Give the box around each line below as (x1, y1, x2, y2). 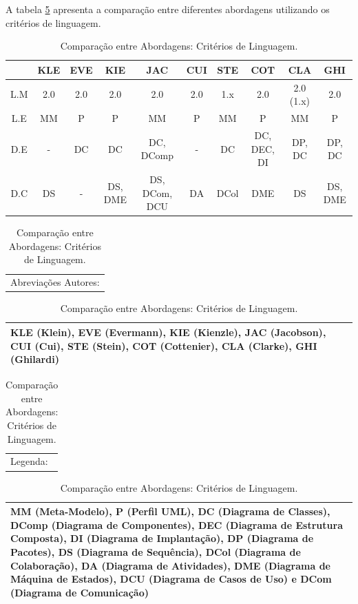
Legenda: (10, 454, 48, 468)
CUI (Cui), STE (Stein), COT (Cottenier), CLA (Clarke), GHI (10, 338, 317, 353)
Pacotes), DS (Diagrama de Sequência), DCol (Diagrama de (10, 544, 301, 559)
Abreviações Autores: (10, 275, 100, 289)
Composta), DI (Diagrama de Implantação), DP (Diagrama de (10, 531, 314, 545)
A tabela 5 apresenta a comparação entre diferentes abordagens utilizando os (6, 2, 330, 16)
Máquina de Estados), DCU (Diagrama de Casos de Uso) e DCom (10, 572, 332, 586)
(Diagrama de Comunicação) (10, 585, 149, 599)
